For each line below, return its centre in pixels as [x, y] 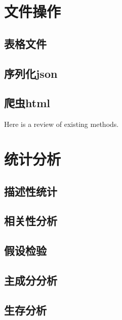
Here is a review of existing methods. [62, 124]
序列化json [31, 73]
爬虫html [27, 103]
